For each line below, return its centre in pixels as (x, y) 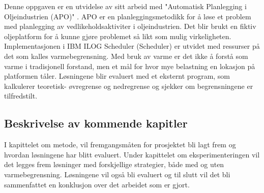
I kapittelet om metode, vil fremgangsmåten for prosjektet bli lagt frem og (120, 144)
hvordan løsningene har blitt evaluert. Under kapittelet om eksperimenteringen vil (132, 154)
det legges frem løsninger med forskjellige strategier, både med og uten (114, 164)
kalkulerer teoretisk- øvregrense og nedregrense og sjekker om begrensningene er (129, 86)
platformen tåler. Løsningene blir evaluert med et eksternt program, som (117, 76)
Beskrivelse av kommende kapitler (96, 123)
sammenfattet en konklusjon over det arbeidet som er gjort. (97, 184)
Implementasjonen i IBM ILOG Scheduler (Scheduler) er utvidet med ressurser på (132, 46)
